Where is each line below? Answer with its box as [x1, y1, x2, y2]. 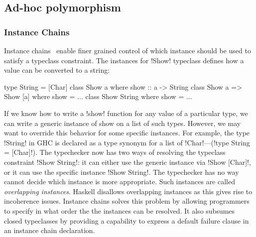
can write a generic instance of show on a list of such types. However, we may [4, 118, 241, 128]
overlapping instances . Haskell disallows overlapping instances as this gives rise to [4, 186, 253, 196]
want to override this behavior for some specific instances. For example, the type [4, 127, 250, 138]
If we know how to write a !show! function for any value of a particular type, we [4, 108, 248, 118]
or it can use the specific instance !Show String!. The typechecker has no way [4, 166, 239, 177]
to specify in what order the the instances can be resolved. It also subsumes [4, 205, 235, 216]
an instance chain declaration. [4, 225, 95, 236]
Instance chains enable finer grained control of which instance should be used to [4, 45, 251, 55]
